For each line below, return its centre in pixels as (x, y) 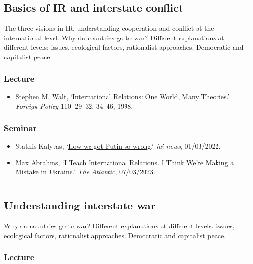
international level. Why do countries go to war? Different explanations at (114, 37)
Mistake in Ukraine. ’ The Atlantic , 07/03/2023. (85, 172)
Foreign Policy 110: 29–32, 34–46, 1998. (74, 106)
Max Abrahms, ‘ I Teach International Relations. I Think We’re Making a (125, 162)
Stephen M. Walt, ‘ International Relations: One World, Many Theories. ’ (122, 96)
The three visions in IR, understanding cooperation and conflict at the (109, 28)
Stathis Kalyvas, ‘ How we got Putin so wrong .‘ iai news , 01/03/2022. (118, 146)
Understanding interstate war (80, 205)
